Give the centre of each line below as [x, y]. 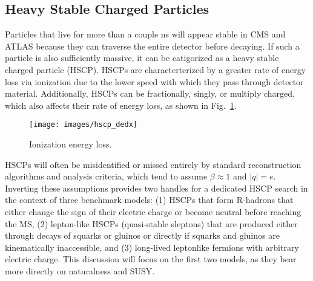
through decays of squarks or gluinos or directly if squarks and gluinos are [142, 235]
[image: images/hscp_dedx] [83, 125]
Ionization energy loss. [71, 144]
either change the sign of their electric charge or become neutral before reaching [153, 211]
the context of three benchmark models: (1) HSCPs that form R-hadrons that [149, 200]
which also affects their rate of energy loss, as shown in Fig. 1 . [121, 105]
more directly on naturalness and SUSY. [80, 270]
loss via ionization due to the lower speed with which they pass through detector [154, 81]
